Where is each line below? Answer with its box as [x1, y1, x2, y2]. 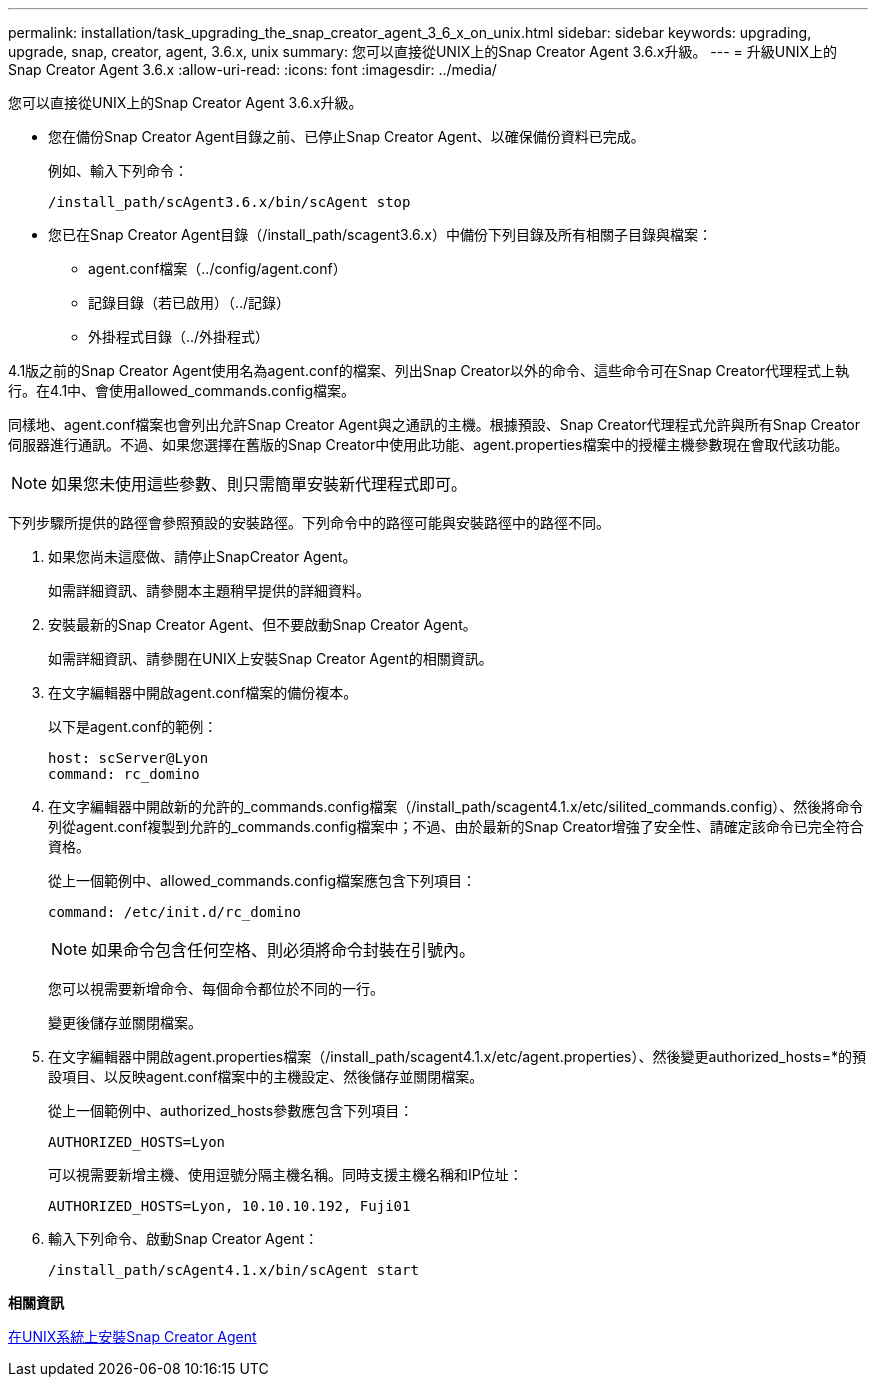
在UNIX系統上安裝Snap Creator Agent [8, 1328, 257, 1345]
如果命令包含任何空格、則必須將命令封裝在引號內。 [91, 940, 476, 960]
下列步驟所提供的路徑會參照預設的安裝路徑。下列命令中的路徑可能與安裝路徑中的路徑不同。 [8, 514, 610, 531]
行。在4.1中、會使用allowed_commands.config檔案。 [8, 382, 356, 399]
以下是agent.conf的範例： [48, 718, 218, 735]
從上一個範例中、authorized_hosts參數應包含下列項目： [48, 1102, 414, 1119]
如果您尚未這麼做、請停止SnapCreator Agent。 [48, 548, 357, 565]
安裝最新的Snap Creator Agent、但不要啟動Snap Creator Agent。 [48, 616, 477, 633]
